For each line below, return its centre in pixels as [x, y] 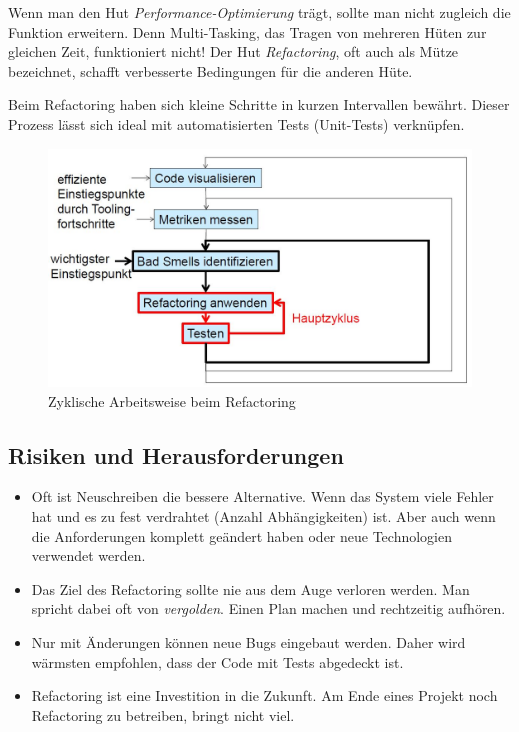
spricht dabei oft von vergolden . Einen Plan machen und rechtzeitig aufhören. [268, 608]
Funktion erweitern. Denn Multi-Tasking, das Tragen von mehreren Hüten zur [247, 31]
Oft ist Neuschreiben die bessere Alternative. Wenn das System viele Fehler [262, 496]
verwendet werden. [88, 555]
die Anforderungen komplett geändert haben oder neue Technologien [241, 535]
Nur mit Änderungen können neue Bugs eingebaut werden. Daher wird [248, 642]
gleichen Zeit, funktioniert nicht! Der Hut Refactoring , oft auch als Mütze [233, 51]
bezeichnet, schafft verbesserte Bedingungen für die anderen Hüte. [210, 70]
